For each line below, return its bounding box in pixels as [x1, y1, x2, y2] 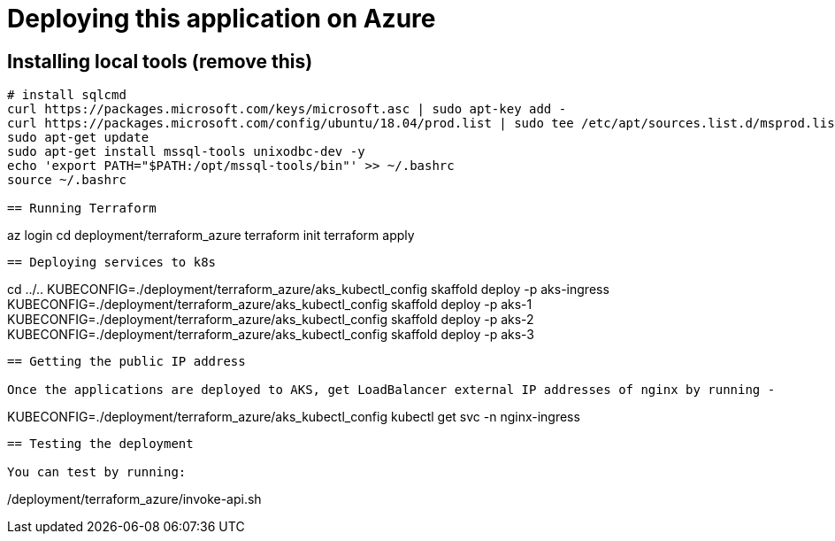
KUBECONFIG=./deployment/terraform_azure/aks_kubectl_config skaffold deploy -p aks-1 [7, 297, 532, 313]
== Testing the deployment [7, 437, 194, 452]
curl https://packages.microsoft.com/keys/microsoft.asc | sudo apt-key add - [7, 102, 567, 117]
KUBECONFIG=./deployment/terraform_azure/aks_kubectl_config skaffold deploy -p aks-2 [7, 312, 534, 328]
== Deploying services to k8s [7, 255, 217, 270]
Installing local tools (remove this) [7, 50, 313, 73]
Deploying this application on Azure [7, 4, 436, 34]
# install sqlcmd [7, 88, 126, 103]
